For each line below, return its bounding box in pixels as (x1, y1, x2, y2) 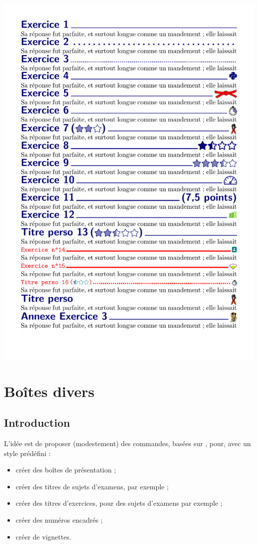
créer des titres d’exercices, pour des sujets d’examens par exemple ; (15, 498, 223, 508)
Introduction (4, 415, 70, 430)
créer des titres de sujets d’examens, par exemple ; (15, 481, 169, 491)
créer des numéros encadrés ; (15, 514, 103, 525)
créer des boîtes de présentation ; (15, 465, 116, 475)
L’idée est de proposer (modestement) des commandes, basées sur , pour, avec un (4, 438, 251, 448)
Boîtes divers (4, 381, 95, 401)
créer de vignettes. (15, 531, 71, 542)
